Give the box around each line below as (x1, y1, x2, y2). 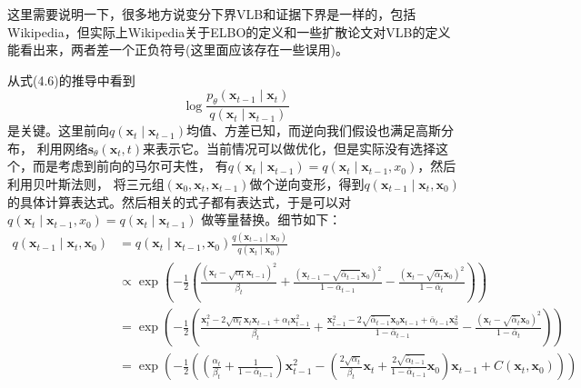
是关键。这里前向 (7, 121, 109, 140)
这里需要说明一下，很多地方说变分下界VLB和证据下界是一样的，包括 (7, 5, 416, 23)
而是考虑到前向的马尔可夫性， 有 (32, 156, 228, 175)
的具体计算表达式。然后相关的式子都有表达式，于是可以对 (7, 192, 351, 211)
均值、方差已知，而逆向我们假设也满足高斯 (186, 121, 441, 140)
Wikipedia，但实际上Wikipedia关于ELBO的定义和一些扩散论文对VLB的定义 (7, 22, 451, 41)
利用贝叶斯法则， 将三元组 (7, 174, 165, 193)
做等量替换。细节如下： (201, 210, 342, 229)
